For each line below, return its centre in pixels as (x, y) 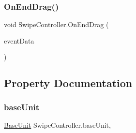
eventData (19, 40)
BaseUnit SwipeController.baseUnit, (57, 125)
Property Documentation (68, 83)
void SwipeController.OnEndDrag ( (56, 24)
